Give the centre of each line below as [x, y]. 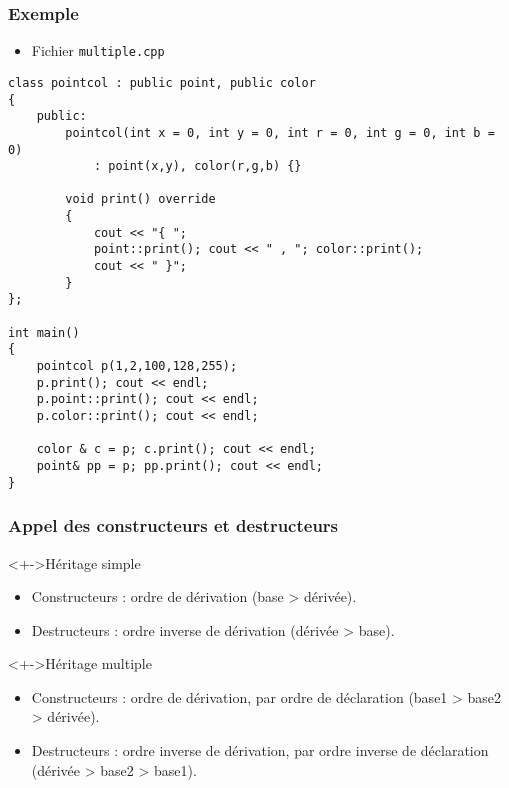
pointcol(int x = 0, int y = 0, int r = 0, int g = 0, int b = [280, 132]
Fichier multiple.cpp [98, 50]
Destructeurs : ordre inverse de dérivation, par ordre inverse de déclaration [260, 750]
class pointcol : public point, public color [162, 82]
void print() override [140, 199]
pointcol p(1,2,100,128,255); [137, 366]
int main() [44, 332]
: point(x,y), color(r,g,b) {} [197, 166]
